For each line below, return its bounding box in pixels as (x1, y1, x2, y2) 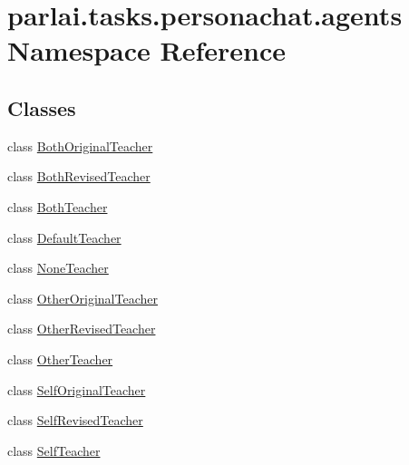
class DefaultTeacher (7, 228, 122, 247)
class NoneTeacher (7, 258, 109, 277)
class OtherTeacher (7, 349, 113, 368)
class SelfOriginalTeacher (7, 380, 146, 399)
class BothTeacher (7, 197, 108, 216)
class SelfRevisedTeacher (7, 411, 143, 430)
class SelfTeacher (7, 441, 101, 460)
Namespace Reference (7, 32, 286, 69)
